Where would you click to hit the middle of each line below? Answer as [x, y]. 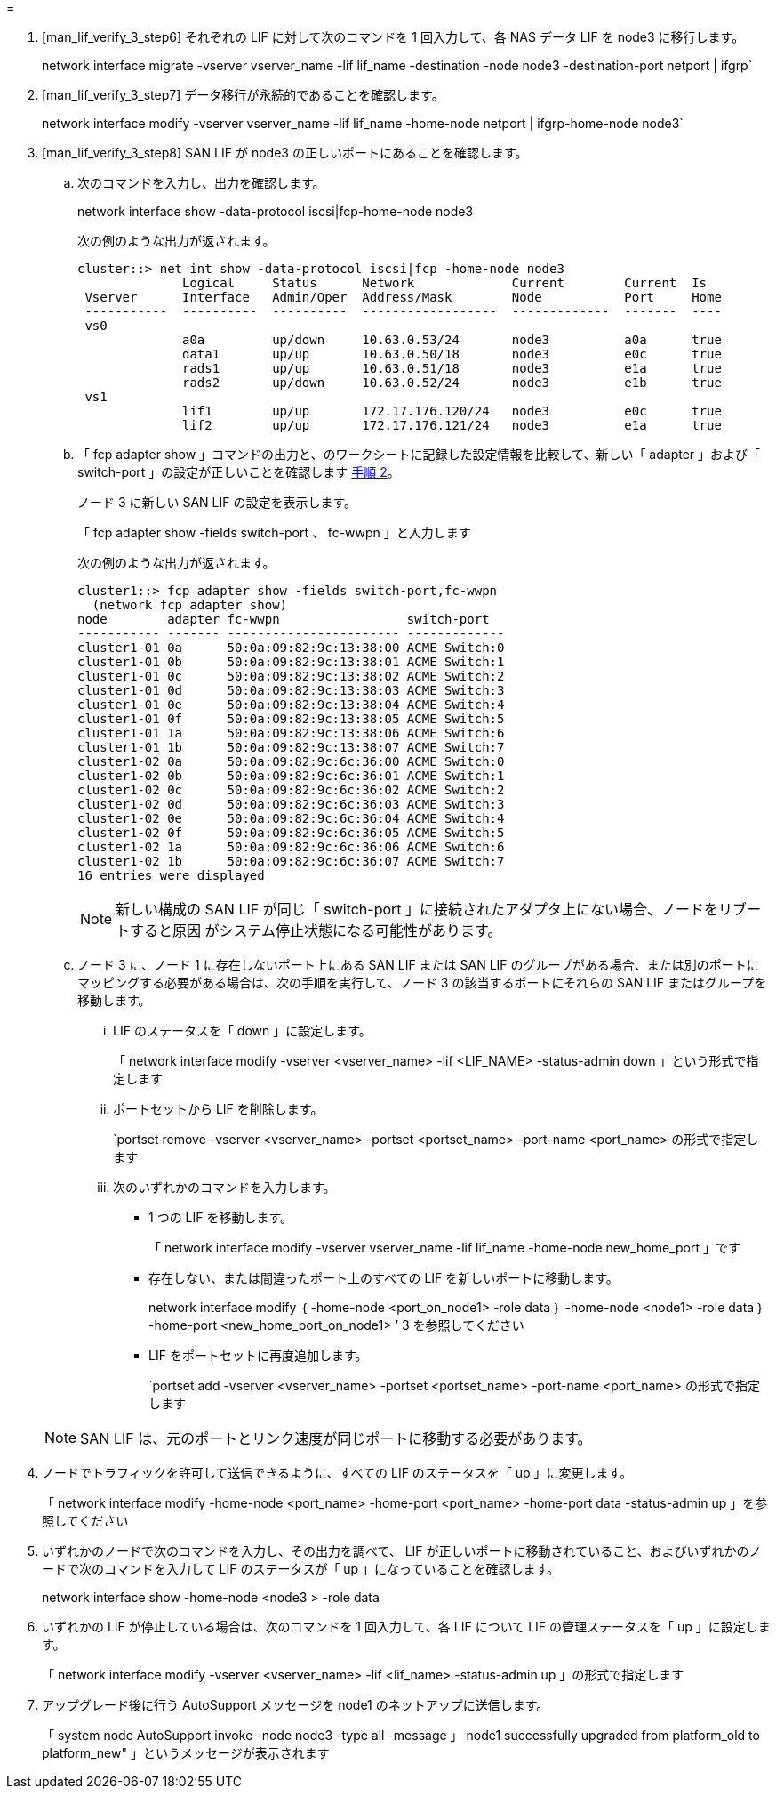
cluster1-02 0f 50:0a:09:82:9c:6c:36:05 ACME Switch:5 [291, 833]
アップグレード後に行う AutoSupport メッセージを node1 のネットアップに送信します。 [296, 1705]
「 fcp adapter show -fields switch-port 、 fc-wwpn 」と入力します [274, 532]
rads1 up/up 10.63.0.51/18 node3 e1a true [452, 368]
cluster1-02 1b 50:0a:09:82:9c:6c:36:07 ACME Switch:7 [291, 861]
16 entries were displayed [171, 875]
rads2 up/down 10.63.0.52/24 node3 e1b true [452, 383]
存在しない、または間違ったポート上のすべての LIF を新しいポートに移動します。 [384, 1278]
